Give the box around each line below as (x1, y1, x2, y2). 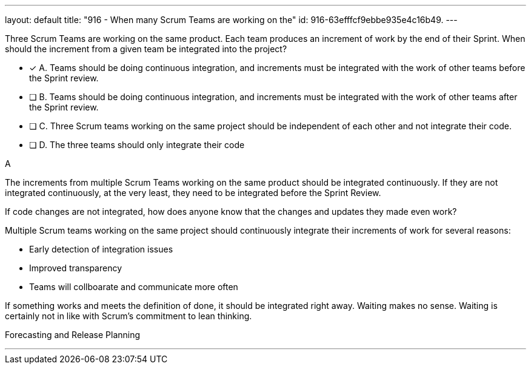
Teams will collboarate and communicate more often (29, 282, 238, 292)
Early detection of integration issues (29, 244, 173, 254)
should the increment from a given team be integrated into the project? (5, 44, 287, 54)
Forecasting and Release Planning (5, 330, 141, 340)
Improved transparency (29, 263, 122, 273)
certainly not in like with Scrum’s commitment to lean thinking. (5, 311, 252, 321)
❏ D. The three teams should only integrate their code (29, 140, 245, 150)
